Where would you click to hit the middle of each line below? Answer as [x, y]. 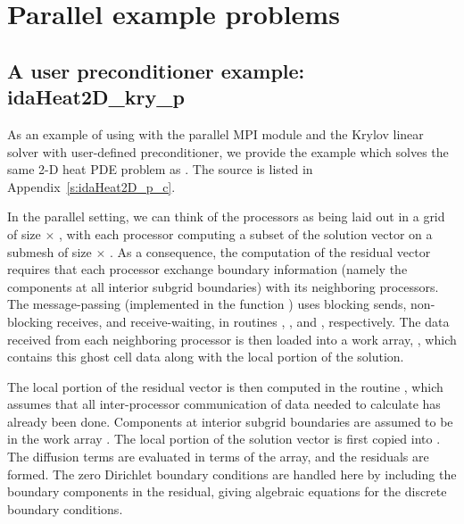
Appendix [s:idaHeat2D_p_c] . [91, 186]
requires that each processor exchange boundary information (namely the [207, 269]
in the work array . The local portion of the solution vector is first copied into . [224, 439]
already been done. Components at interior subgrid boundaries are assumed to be [230, 421]
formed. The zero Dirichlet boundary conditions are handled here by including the [232, 474]
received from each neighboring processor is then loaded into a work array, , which [232, 339]
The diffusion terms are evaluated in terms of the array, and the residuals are [218, 457]
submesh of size [50, 251]
